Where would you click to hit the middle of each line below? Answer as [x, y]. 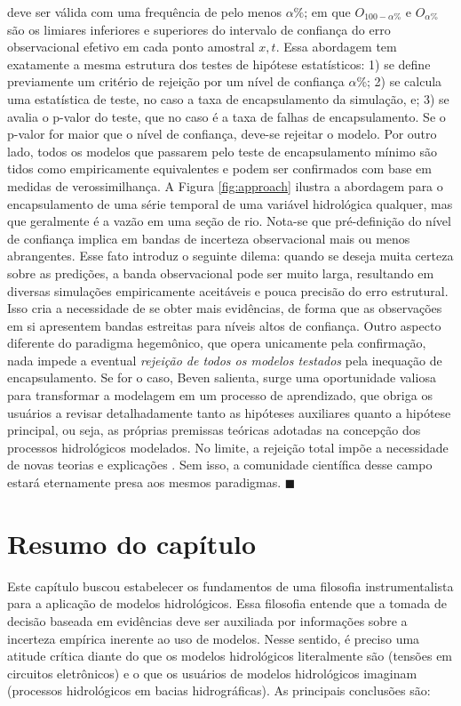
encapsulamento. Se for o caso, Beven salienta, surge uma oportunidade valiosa [222, 377]
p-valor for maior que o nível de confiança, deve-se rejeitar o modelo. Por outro [222, 134]
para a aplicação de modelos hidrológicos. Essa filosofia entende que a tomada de [227, 603]
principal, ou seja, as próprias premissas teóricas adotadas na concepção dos [214, 430]
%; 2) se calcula [399, 81]
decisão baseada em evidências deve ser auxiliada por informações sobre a [207, 620]
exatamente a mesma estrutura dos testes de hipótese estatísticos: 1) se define [219, 64]
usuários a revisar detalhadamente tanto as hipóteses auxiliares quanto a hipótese [229, 412]
